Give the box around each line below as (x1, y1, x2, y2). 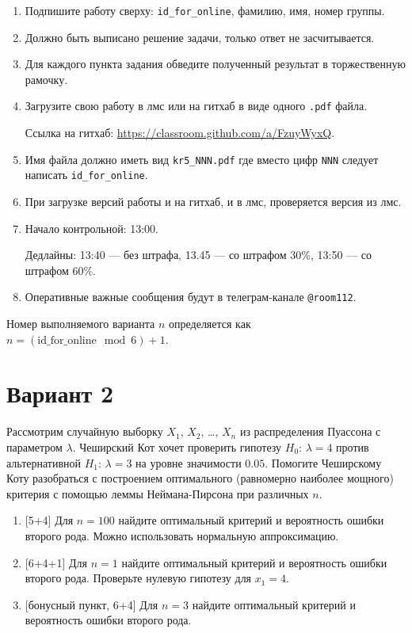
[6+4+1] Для (25, 554, 88, 570)
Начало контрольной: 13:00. (25, 219, 158, 236)
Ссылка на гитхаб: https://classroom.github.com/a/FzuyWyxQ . (25, 124, 335, 141)
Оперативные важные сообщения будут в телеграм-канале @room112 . (25, 288, 357, 305)
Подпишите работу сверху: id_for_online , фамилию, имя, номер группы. (25, 2, 385, 18)
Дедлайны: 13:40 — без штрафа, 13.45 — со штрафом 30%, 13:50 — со (25, 246, 372, 263)
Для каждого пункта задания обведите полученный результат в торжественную (25, 55, 406, 72)
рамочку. (25, 71, 68, 87)
